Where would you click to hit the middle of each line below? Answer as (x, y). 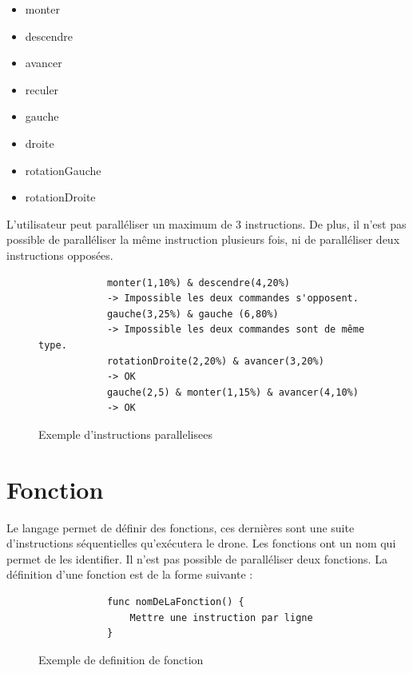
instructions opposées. (60, 255)
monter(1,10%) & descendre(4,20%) (198, 283)
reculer (42, 89)
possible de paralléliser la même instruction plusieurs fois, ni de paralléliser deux (203, 239)
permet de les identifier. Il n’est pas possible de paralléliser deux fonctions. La (197, 558)
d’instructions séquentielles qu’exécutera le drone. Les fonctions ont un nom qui (201, 543)
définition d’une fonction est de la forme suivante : (130, 574)
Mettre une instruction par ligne (221, 617)
